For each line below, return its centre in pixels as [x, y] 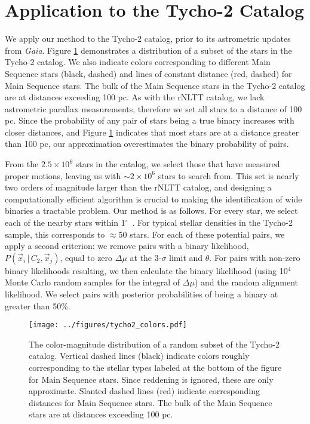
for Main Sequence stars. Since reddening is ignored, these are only [151, 379]
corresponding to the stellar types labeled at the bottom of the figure [155, 368]
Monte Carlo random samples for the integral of [93, 282]
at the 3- [146, 257]
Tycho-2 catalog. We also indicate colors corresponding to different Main [138, 62]
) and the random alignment [246, 282]
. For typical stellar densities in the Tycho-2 [212, 222]
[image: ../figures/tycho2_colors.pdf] [108, 325]
